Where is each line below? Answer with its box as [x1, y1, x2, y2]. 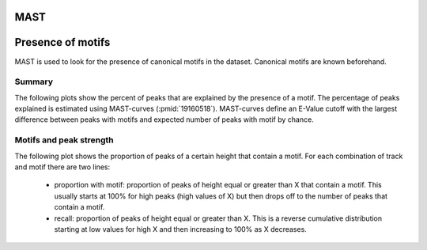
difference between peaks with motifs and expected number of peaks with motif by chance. [14, 115, 314, 124]
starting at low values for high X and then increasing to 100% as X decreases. [54, 224, 308, 233]
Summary [14, 76, 54, 87]
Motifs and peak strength [14, 134, 114, 146]
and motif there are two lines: [14, 162, 111, 172]
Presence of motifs [14, 36, 111, 49]
